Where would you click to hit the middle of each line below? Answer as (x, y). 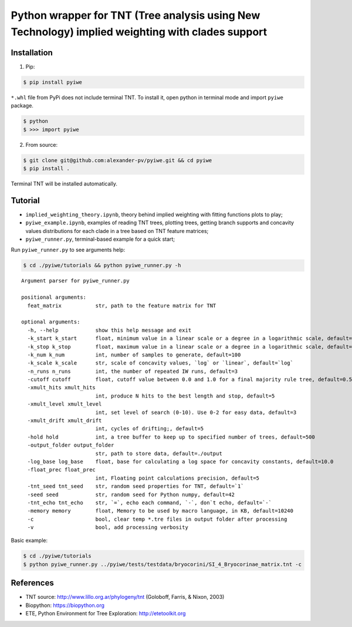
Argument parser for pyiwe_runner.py (76, 281)
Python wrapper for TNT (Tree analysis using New (136, 15)
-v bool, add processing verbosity (108, 527)
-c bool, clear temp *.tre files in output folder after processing (157, 519)
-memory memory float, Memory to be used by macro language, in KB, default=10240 (160, 511)
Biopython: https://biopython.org (65, 605)
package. (22, 106)
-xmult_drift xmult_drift (65, 421)
